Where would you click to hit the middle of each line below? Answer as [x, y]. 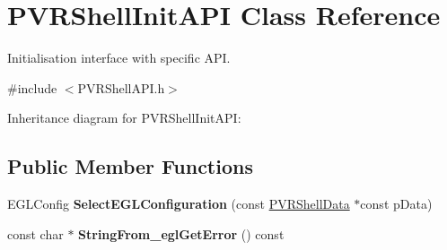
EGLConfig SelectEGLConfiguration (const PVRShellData [179, 204]
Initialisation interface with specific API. [119, 58]
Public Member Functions [130, 166]
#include [32, 87]
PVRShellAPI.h [121, 87]
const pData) [396, 204]
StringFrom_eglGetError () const [181, 233]
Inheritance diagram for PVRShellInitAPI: [124, 118]
